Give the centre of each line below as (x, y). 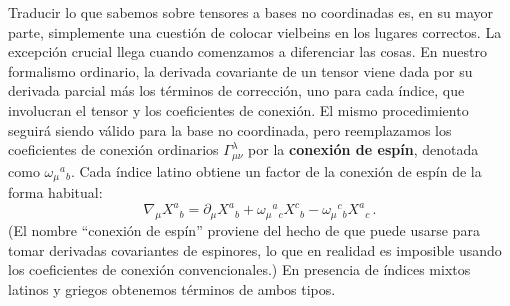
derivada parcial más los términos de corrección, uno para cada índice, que (236, 90)
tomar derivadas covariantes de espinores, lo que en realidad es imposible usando (255, 249)
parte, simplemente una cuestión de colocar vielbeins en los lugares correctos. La (255, 31)
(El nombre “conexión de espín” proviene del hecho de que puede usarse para (244, 229)
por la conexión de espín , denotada (363, 149)
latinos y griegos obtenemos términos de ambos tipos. (172, 288)
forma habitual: (55, 192)
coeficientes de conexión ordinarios (113, 149)
